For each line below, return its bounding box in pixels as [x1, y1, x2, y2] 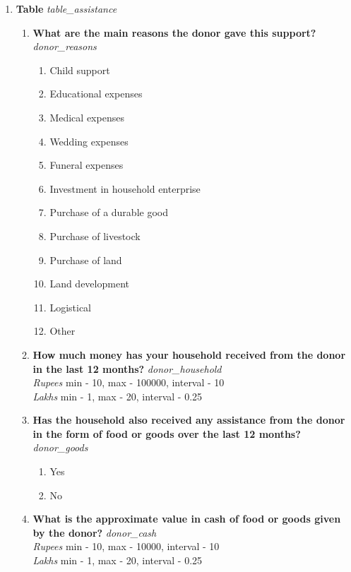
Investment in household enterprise [49, 181, 201, 196]
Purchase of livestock [49, 228, 141, 243]
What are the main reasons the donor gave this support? [32, 25, 316, 40]
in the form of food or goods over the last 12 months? [32, 426, 301, 441]
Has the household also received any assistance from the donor [32, 412, 345, 427]
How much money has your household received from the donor [32, 347, 346, 362]
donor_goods [32, 440, 88, 455]
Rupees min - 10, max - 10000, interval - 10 [32, 539, 220, 554]
